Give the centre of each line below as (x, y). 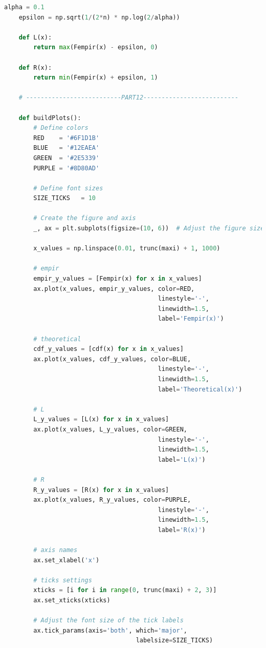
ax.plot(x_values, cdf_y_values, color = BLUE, (112, 359)
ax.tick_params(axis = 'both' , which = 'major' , (110, 630)
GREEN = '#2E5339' (66, 158)
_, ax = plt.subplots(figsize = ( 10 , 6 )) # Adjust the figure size (149, 229)
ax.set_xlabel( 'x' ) (66, 560)
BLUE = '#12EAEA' (66, 148)
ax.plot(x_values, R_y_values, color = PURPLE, (112, 500)
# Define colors (61, 128)
